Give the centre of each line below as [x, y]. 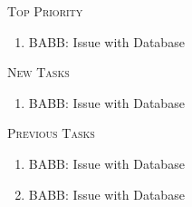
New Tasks [38, 72]
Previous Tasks [51, 133]
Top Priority [45, 11]
